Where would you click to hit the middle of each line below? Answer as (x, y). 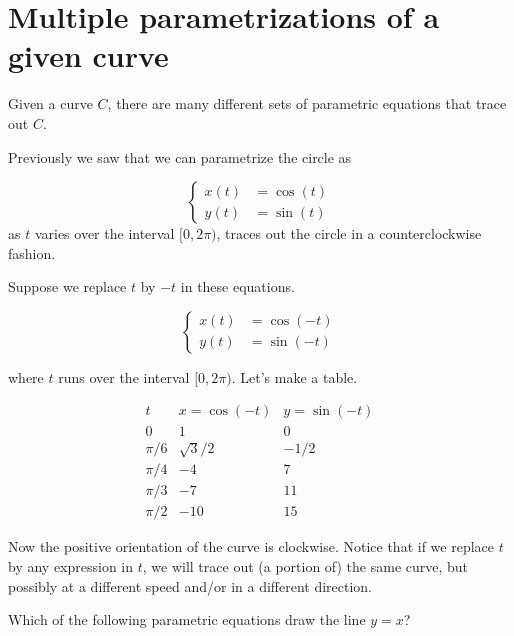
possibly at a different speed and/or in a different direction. (190, 585)
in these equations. (237, 286)
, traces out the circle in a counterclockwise (349, 233)
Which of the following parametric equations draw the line (187, 619)
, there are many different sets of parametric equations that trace (307, 103)
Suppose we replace (67, 286)
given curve (88, 55)
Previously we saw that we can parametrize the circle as (180, 156)
